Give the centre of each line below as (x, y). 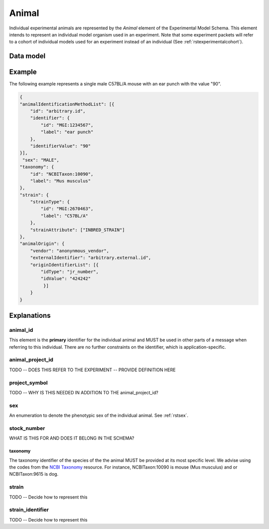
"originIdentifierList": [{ (65, 265)
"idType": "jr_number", (70, 272)
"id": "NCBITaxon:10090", (62, 174)
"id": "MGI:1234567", (67, 125)
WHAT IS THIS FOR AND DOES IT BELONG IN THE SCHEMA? (72, 438)
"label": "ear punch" (67, 132)
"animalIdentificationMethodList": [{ (67, 104)
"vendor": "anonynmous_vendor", (70, 251)
